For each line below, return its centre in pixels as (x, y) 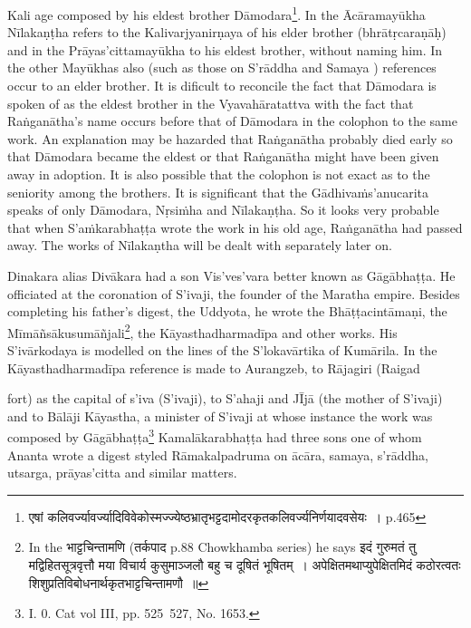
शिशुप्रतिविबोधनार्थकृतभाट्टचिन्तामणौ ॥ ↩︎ (119, 582)
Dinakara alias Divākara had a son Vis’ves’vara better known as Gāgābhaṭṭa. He (231, 275)
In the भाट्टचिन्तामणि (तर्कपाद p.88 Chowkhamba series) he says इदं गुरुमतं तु (222, 547)
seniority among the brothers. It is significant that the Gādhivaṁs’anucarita (218, 192)
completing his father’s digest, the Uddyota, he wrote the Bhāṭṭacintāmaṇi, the (227, 311)
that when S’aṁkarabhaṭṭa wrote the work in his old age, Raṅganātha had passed (235, 227)
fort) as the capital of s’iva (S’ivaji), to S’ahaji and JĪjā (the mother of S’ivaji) (225, 398)
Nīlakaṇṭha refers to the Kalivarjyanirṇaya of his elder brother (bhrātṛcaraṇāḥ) (227, 32)
